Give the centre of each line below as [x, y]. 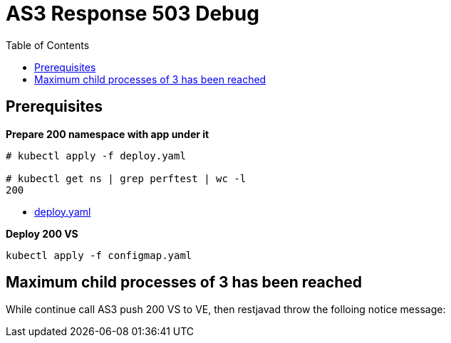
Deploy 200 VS [42, 233]
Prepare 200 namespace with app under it [108, 134]
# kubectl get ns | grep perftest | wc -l [126, 178]
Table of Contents [48, 45]
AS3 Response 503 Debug [133, 14]
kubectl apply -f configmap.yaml [99, 255]
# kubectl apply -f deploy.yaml [96, 155]
